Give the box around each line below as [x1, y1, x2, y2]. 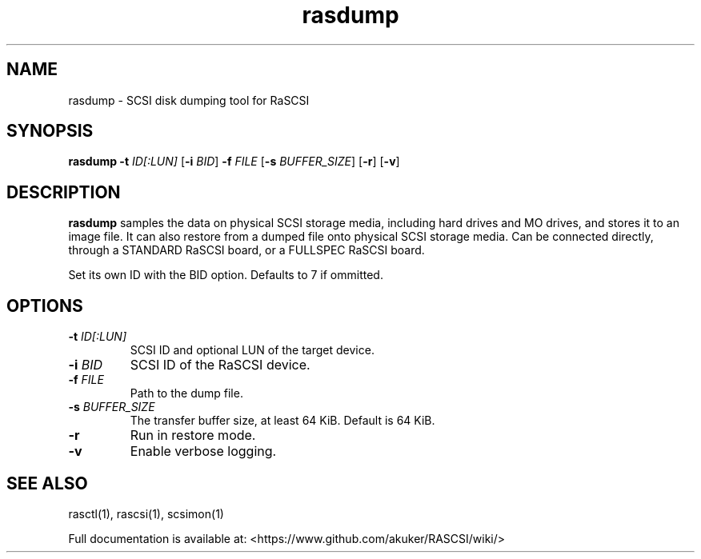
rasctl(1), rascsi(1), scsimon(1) [68, 506, 224, 521]
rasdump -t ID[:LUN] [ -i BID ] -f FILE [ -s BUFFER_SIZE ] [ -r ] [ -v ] [68, 154, 400, 169]
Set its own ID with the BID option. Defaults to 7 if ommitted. [68, 268, 383, 282]
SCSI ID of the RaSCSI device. [130, 357, 310, 373]
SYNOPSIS [6, 121, 94, 142]
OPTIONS [6, 295, 83, 316]
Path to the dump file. [130, 386, 243, 401]
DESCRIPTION [6, 182, 121, 202]
